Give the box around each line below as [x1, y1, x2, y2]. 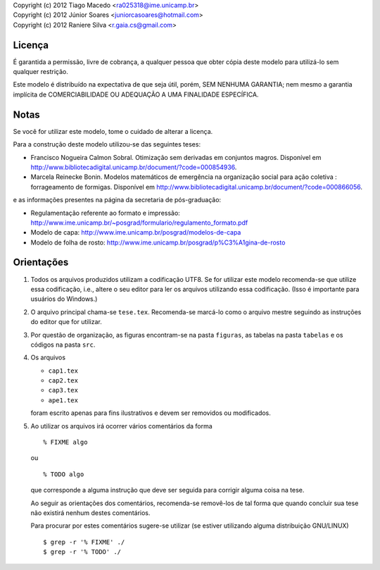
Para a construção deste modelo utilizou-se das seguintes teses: [13, 140, 201, 149]
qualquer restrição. [13, 68, 68, 76]
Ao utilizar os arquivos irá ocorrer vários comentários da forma [30, 421, 213, 430]
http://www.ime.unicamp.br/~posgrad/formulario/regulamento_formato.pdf [30, 218, 248, 227]
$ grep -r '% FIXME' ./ [43, 538, 125, 546]
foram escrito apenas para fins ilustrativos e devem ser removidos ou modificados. [30, 409, 271, 417]
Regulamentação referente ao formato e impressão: [30, 209, 181, 217]
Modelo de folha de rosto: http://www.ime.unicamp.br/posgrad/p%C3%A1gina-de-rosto [30, 238, 286, 247]
